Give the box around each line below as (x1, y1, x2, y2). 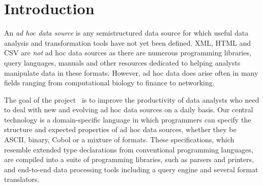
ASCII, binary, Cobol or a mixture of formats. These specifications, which (4, 134, 235, 145)
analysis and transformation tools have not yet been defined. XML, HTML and (4, 37, 251, 48)
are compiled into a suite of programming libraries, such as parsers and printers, (4, 154, 254, 165)
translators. (4, 174, 40, 184)
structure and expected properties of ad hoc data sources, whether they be (4, 124, 237, 135)
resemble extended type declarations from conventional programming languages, (4, 144, 253, 154)
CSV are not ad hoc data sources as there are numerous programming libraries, (4, 47, 251, 58)
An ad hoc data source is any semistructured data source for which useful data (4, 27, 249, 38)
